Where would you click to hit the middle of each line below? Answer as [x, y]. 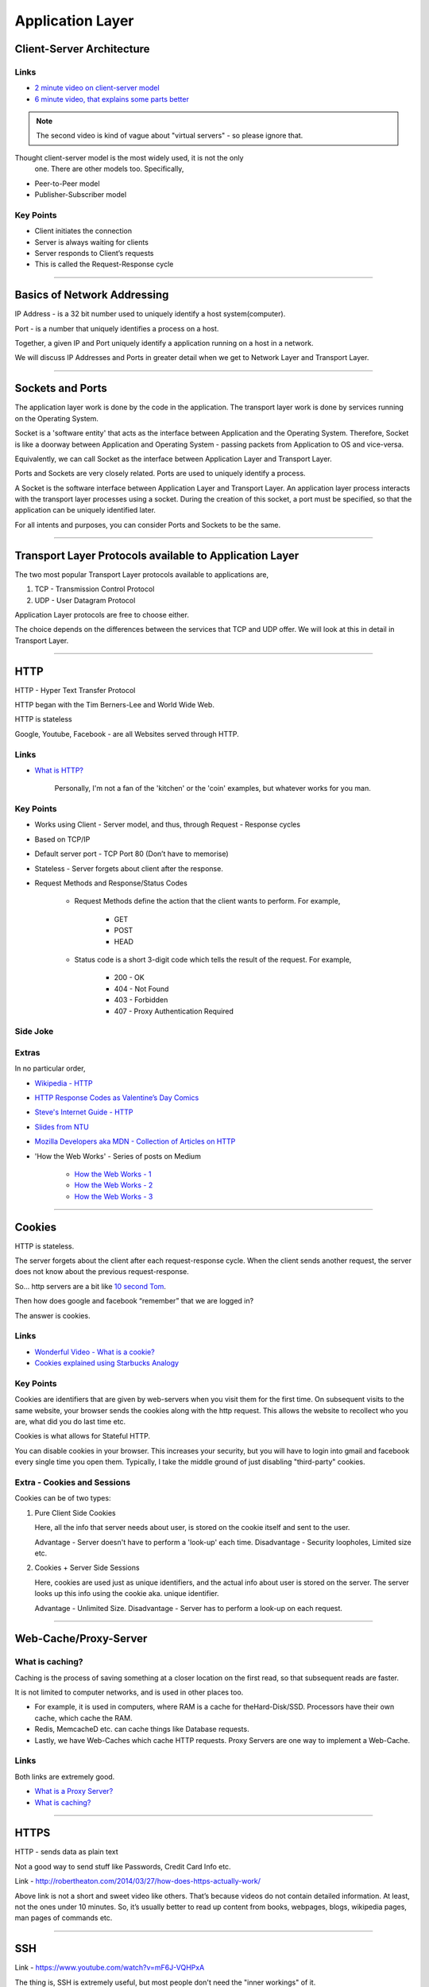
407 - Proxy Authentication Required [174, 1011]
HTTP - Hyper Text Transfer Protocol [75, 690]
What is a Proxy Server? [74, 1791]
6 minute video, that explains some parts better [112, 99]
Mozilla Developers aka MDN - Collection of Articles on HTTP [135, 1141]
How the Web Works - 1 [113, 1174]
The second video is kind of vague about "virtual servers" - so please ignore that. [170, 136]
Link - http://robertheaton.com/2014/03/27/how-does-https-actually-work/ [138, 1881]
